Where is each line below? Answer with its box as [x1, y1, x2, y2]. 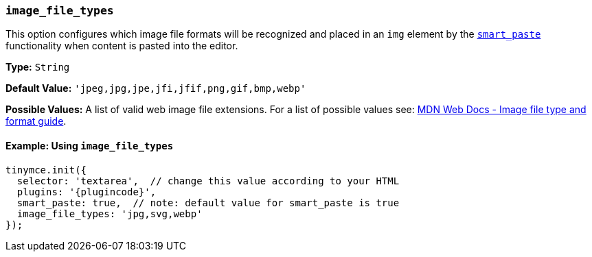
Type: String [5, 61, 70, 73]
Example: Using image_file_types [5, 139, 174, 151]
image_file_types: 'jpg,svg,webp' [16, 208, 203, 219]
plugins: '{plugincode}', [16, 186, 157, 197]
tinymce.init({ [5, 164, 87, 175]
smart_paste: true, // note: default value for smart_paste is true [16, 197, 400, 208]
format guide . [5, 115, 67, 127]
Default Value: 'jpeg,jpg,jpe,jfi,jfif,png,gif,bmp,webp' [5, 82, 306, 95]
